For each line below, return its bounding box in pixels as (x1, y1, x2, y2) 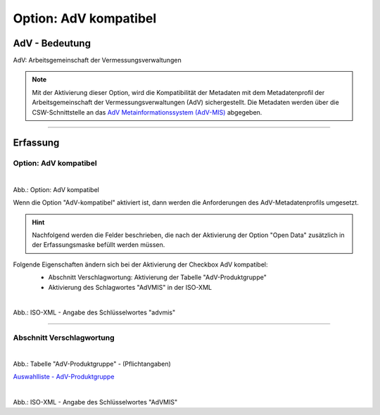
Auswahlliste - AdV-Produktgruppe (13, 373, 115, 381)
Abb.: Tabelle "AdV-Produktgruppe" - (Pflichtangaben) (13, 359, 172, 369)
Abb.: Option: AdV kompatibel (13, 185, 100, 193)
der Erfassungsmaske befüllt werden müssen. (32, 241, 165, 249)
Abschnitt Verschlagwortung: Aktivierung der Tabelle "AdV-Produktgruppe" (48, 273, 267, 281)
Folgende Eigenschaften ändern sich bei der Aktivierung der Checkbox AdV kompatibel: (13, 260, 268, 269)
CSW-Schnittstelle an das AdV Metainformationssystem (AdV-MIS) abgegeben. (32, 108, 262, 116)
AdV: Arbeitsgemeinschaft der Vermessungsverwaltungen (13, 56, 182, 65)
